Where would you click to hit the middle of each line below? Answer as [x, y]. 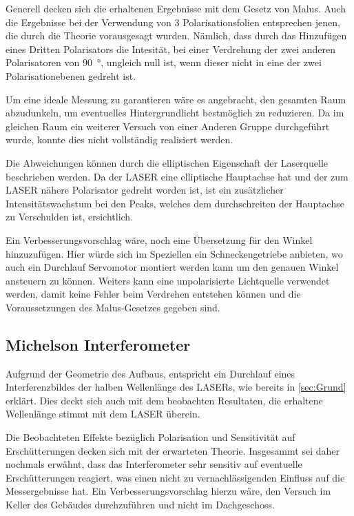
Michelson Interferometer [98, 344]
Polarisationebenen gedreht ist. [71, 75]
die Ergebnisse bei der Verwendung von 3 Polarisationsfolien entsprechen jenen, [173, 22]
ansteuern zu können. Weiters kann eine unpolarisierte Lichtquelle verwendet [168, 280]
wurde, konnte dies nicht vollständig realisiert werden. [119, 140]
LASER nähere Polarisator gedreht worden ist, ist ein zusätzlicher [145, 190]
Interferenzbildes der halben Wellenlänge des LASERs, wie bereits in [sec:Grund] [176, 387]
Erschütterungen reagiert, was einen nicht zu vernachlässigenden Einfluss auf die [175, 477]
